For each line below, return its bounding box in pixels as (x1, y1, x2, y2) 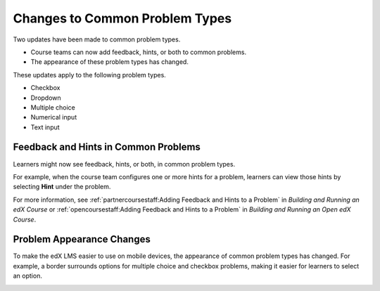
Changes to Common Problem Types (13, 11, 232, 26)
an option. (13, 271, 42, 280)
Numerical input (30, 113, 77, 122)
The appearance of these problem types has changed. (30, 58, 189, 66)
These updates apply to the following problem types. (13, 70, 167, 79)
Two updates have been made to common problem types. (13, 35, 181, 44)
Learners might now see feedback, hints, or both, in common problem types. (13, 160, 236, 168)
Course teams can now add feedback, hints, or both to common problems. (30, 48, 246, 56)
